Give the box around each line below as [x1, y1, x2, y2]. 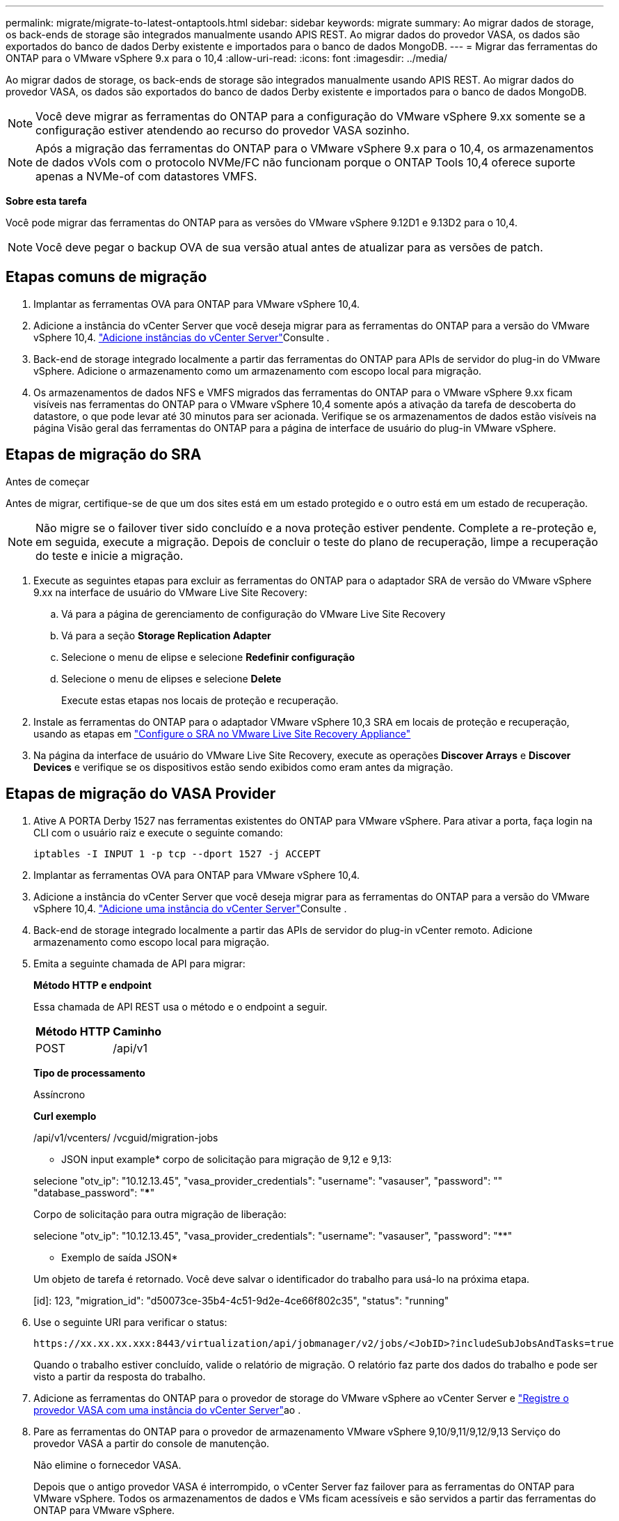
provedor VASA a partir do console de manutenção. [33, 1437, 270, 1449]
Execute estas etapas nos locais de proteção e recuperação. [61, 694, 339, 706]
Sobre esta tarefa [6, 195, 87, 207]
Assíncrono [33, 1088, 86, 1100]
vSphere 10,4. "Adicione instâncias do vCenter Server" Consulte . [33, 331, 330, 343]
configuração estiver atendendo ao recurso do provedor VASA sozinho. [35, 123, 410, 137]
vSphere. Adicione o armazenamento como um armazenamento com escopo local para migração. [33, 364, 482, 377]
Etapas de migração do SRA [6, 446, 202, 464]
